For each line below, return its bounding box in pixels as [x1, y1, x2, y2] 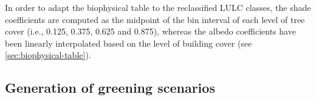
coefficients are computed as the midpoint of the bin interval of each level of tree [5, 13, 305, 25]
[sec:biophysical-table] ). [5, 48, 91, 61]
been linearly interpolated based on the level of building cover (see [5, 36, 252, 49]
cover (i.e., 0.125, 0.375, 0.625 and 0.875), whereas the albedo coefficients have [5, 25, 296, 38]
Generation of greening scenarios [5, 78, 215, 97]
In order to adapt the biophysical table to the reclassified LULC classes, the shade [5, 1, 311, 13]
